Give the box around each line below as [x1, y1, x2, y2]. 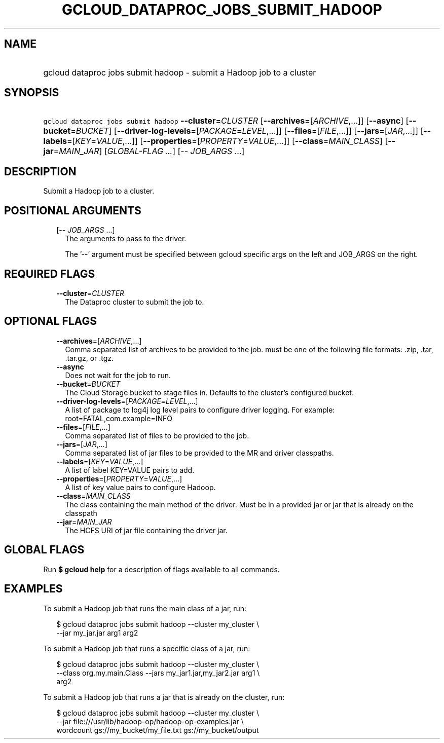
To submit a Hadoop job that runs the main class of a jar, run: [43, 604, 247, 613]
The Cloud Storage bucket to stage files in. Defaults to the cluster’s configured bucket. [65, 388, 354, 397]
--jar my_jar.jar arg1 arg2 [56, 628, 138, 637]
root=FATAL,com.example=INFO [65, 414, 172, 423]
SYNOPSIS [4, 86, 59, 99]
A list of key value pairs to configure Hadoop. [65, 482, 216, 492]
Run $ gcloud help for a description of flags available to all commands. [43, 565, 280, 574]
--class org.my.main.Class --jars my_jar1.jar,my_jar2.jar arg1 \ [56, 668, 260, 677]
